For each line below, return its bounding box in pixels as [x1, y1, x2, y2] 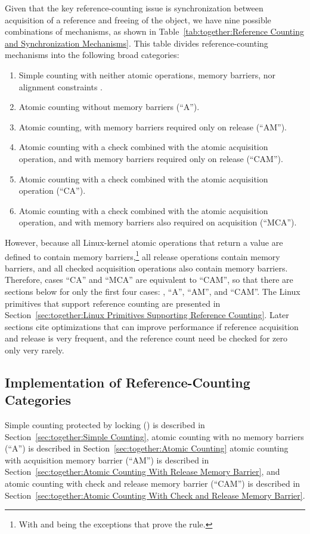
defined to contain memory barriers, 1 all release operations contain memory [5, 248, 280, 263]
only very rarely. [5, 343, 64, 356]
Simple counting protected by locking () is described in [5, 419, 205, 431]
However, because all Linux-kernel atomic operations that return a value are [5, 236, 283, 248]
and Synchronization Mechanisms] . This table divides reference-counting [5, 36, 268, 49]
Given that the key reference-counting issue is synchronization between [5, 2, 263, 14]
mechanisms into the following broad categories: [5, 48, 179, 61]
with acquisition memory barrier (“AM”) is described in [5, 453, 209, 466]
